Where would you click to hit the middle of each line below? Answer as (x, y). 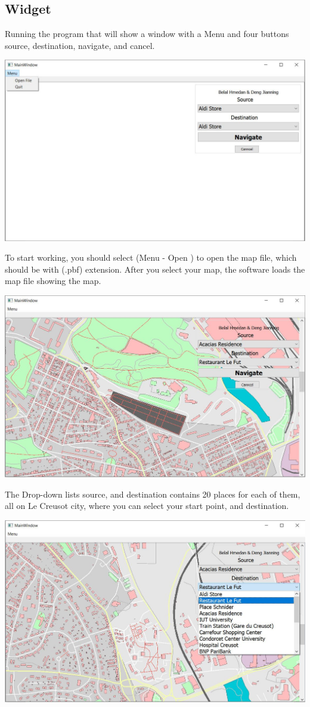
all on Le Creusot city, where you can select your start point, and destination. (147, 506)
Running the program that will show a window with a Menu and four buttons (147, 34)
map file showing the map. (53, 281)
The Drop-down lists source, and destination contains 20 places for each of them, (153, 494)
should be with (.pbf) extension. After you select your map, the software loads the (155, 269)
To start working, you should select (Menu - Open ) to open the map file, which (151, 257)
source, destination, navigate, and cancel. (80, 45)
